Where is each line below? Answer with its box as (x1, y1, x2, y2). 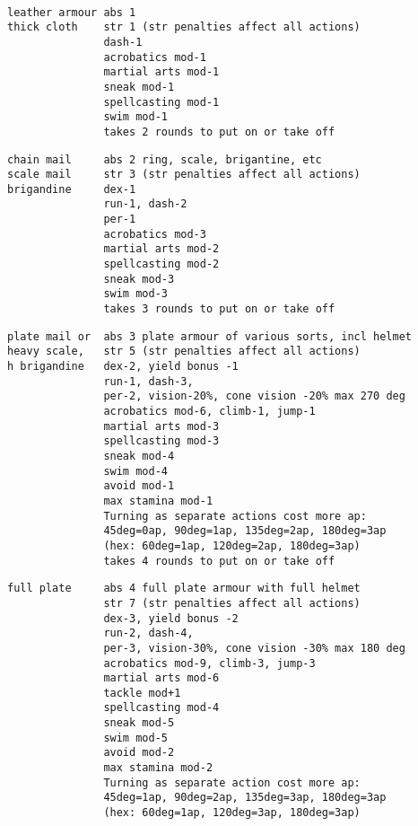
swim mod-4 (103, 464, 168, 478)
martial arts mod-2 (103, 242, 220, 256)
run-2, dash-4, (103, 627, 194, 640)
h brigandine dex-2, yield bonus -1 (7, 360, 239, 373)
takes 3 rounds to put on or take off (103, 303, 335, 316)
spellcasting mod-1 (103, 95, 220, 109)
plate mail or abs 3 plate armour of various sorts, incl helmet (7, 330, 413, 343)
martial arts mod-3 (103, 419, 220, 433)
